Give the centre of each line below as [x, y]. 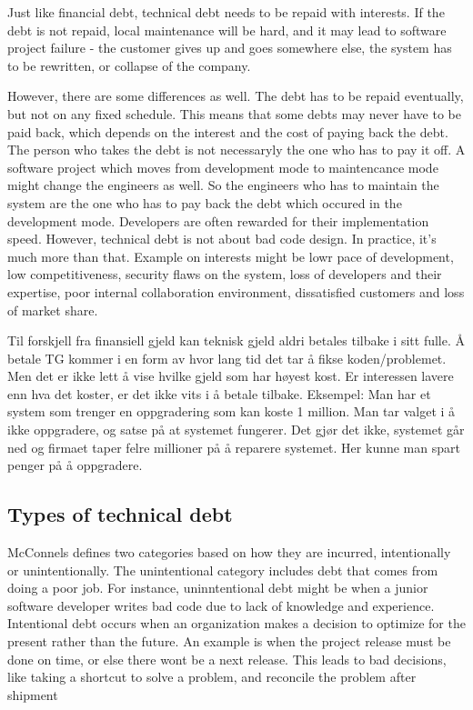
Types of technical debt [120, 514]
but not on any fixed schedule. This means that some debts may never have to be [234, 113]
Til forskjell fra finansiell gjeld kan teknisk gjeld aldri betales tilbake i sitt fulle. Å [236, 340]
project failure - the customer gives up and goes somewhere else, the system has [230, 48]
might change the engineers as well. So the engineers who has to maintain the [223, 185]
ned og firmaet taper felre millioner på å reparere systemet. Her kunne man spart [234, 447]
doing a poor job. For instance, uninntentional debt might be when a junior [218, 588]
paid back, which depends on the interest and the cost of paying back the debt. [228, 131]
